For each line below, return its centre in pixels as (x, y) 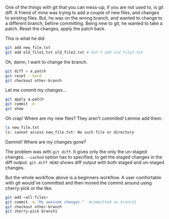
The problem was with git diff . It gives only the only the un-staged (76, 152)
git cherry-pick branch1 (31, 211)
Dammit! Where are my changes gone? (46, 142)
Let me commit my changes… (36, 90)
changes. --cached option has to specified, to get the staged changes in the (84, 157)
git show (14, 109)
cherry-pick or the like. (29, 188)
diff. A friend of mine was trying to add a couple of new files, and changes (82, 13)
